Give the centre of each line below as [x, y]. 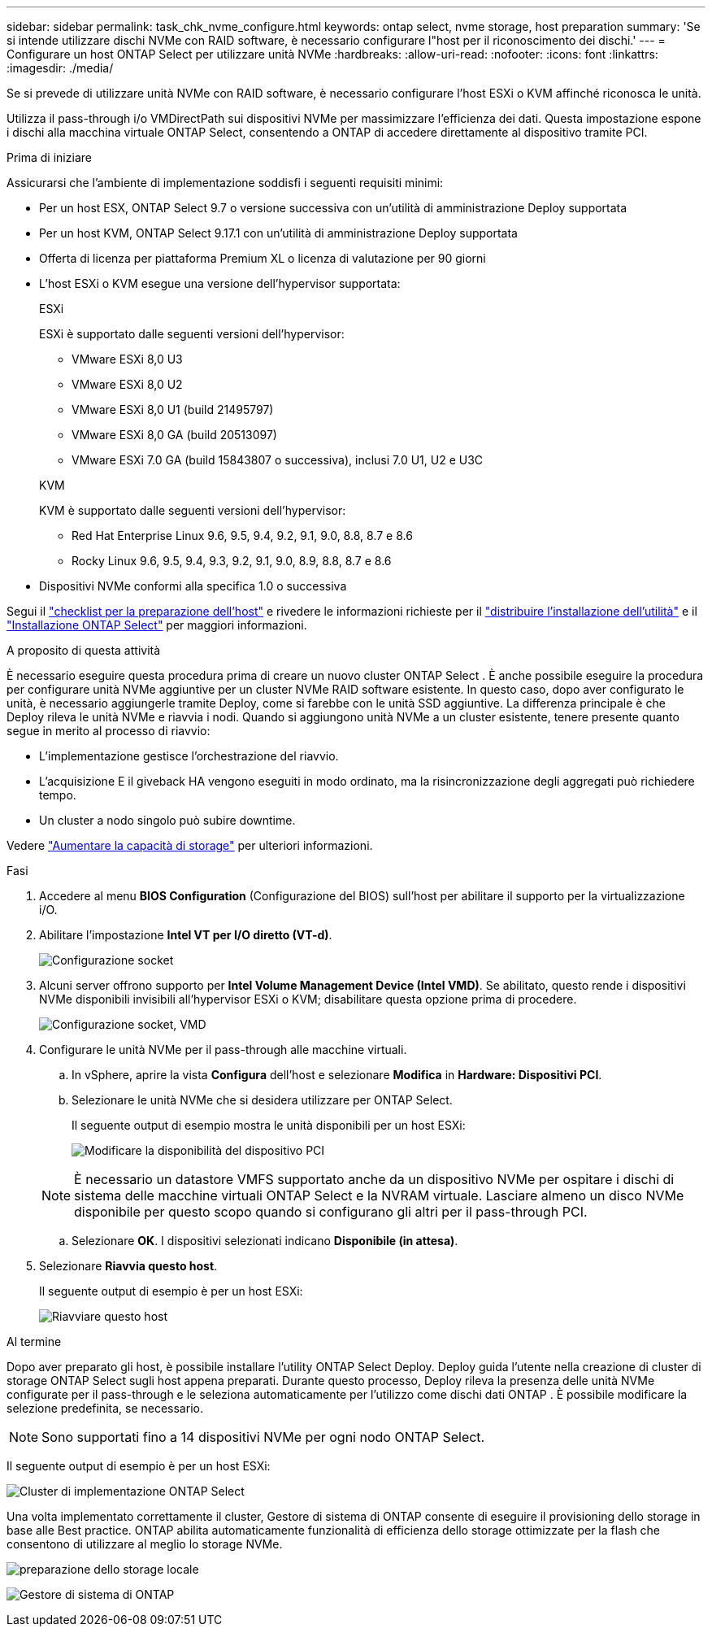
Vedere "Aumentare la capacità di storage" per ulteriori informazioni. [190, 845]
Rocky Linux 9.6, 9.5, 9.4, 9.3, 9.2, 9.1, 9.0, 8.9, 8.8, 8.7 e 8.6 [232, 561]
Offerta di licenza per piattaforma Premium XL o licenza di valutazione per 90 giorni [263, 258]
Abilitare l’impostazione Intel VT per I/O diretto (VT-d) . [186, 935]
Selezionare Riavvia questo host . [128, 1266]
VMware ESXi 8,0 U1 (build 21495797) [173, 409]
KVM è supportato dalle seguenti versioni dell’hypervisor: [193, 510]
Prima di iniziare [49, 157]
